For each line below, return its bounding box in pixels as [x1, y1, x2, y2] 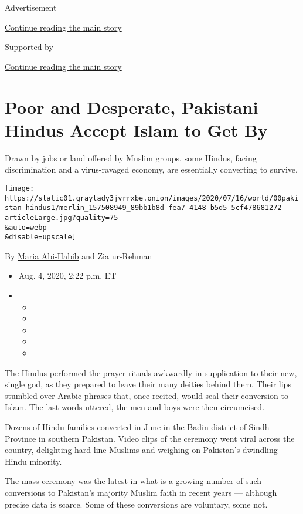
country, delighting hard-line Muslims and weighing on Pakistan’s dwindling [5, 444, 278, 456]
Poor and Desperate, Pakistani [5, 94, 258, 119]
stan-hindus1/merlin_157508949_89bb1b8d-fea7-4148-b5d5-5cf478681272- [5, 204, 286, 212]
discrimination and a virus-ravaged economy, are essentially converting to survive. [5, 163, 298, 175]
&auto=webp [5, 223, 47, 232]
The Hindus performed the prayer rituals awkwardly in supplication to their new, [5, 366, 297, 378]
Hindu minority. [5, 455, 62, 467]
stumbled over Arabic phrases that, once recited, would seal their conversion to [5, 389, 288, 401]
